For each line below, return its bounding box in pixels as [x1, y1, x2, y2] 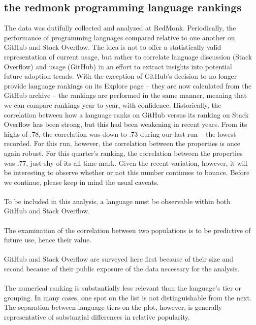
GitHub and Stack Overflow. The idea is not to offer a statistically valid [4, 42, 222, 52]
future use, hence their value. [4, 235, 92, 245]
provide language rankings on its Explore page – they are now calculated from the [4, 80, 252, 90]
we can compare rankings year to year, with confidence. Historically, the [4, 99, 221, 110]
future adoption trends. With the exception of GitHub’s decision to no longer [4, 71, 237, 81]
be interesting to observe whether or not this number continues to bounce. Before [4, 167, 250, 177]
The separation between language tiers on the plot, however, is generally [4, 302, 222, 312]
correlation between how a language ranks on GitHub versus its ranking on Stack [4, 109, 249, 119]
